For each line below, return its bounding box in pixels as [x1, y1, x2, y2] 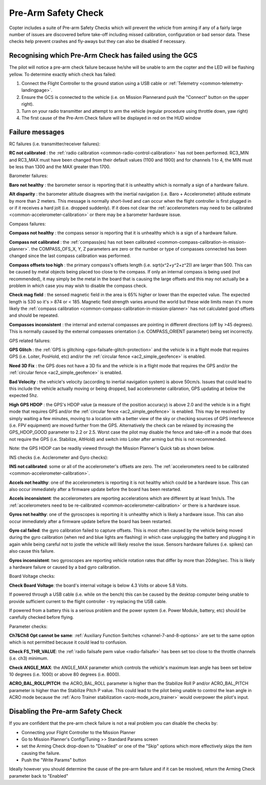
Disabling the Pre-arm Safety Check [9, 707, 122, 716]
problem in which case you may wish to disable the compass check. [9, 282, 148, 289]
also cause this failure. [9, 548, 55, 554]
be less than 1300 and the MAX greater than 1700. [9, 164, 111, 170]
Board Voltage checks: [9, 573, 55, 579]
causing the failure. [21, 750, 61, 756]
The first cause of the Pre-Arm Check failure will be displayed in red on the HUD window [21, 115, 201, 121]
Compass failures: [9, 220, 46, 227]
